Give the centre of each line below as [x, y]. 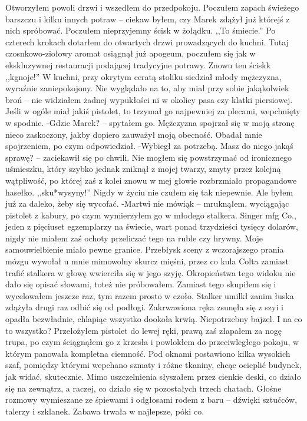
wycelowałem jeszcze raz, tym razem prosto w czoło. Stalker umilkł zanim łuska [150, 295]
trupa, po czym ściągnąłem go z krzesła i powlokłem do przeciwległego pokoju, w [152, 342]
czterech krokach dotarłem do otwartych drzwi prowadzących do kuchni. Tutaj [147, 42]
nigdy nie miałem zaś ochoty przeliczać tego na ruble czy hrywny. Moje [134, 238]
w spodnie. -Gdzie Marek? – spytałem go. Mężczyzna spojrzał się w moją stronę [150, 122]
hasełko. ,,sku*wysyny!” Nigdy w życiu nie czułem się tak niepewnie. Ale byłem [149, 192]
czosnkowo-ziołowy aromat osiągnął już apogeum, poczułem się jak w [131, 53]
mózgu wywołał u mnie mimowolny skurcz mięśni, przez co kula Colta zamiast [147, 261]
